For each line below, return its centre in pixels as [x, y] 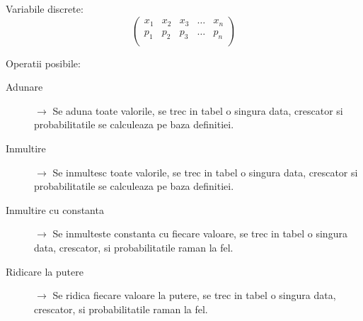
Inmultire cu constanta [55, 209]
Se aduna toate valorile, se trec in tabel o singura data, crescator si [198, 110]
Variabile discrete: [45, 9]
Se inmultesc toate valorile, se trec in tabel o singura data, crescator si [205, 172]
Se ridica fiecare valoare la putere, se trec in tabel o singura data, [194, 295]
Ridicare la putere [45, 271]
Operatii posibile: [43, 63]
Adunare [24, 87]
